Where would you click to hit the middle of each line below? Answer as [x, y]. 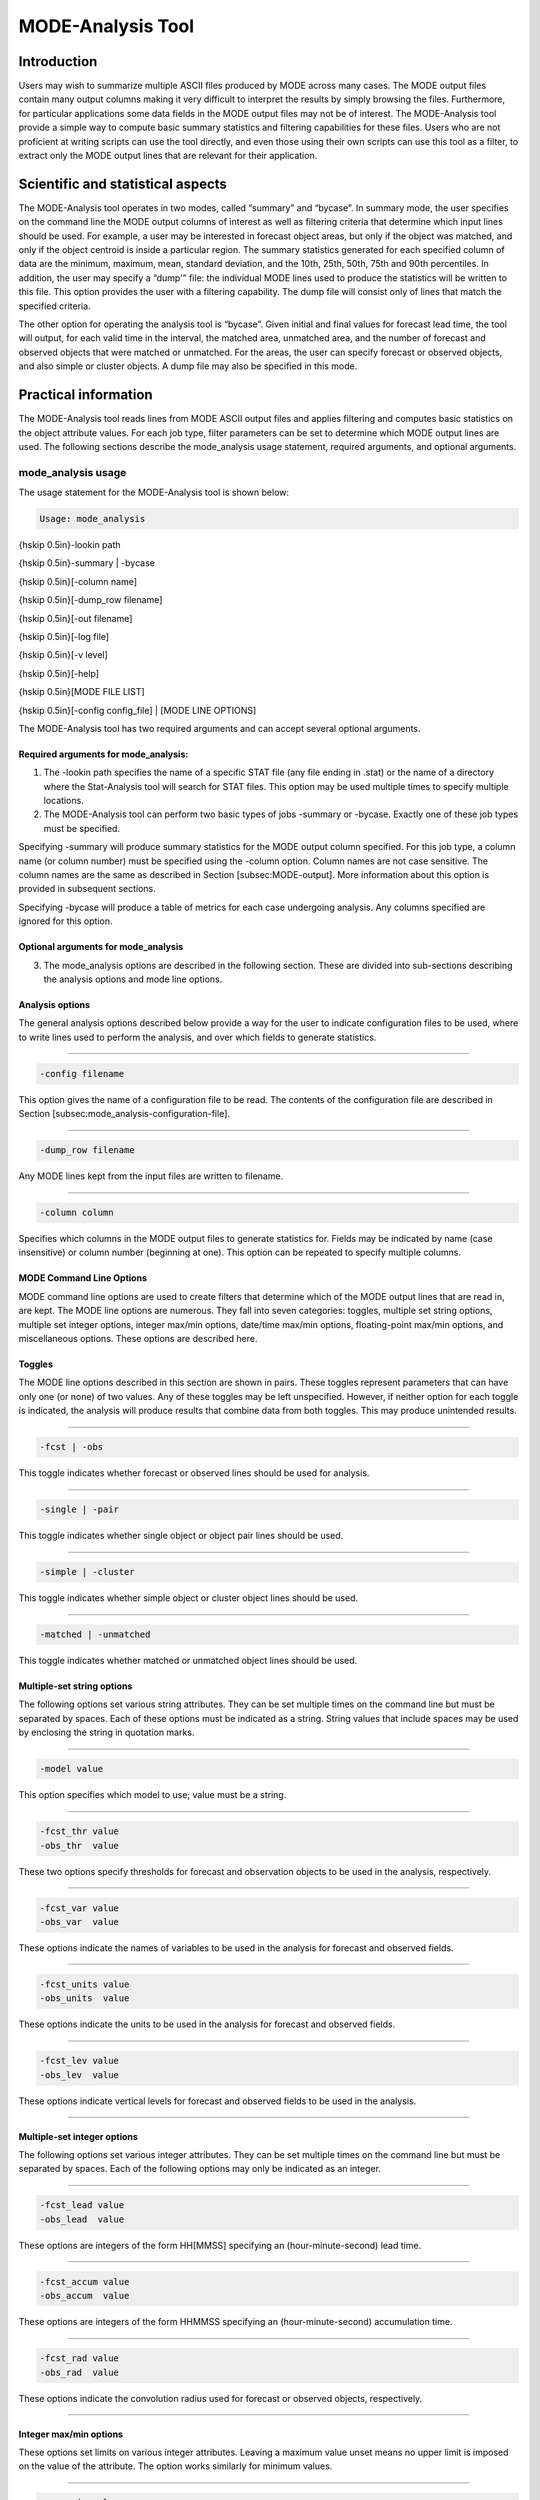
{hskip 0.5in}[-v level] [63, 655]
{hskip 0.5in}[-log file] [64, 636]
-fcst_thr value [79, 1831]
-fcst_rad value [79, 2358]
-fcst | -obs [71, 1447]
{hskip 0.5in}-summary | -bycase [86, 563]
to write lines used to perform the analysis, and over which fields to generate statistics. [197, 1037]
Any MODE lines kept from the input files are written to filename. [151, 1176]
